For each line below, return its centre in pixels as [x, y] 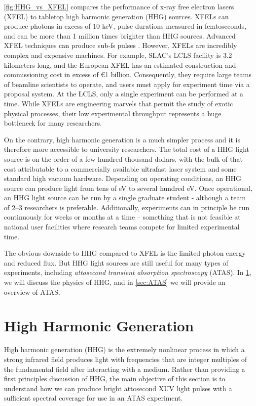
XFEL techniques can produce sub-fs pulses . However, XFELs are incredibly [121, 45]
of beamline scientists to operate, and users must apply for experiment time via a [127, 84]
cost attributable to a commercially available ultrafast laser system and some [120, 168]
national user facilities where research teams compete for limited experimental [122, 227]
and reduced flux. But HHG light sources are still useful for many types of [116, 262]
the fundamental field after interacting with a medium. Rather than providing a [125, 369]
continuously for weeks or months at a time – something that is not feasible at [122, 217]
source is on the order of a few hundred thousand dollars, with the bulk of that [123, 158]
